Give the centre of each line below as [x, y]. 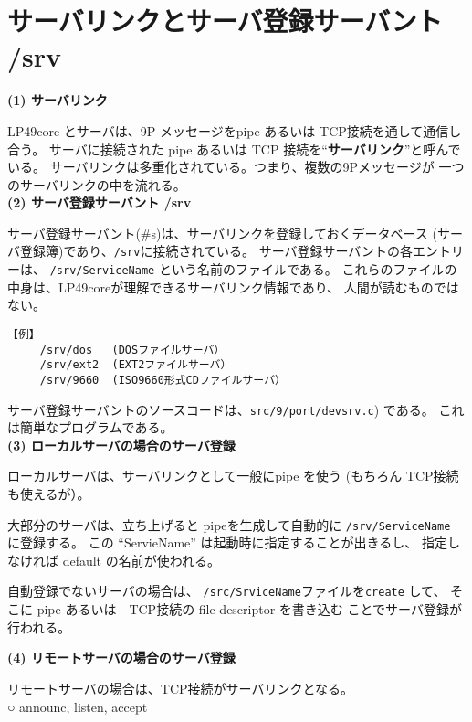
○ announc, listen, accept [78, 706]
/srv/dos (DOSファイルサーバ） [132, 350]
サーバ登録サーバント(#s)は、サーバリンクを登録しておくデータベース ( [222, 233]
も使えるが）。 [49, 494]
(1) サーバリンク [58, 100]
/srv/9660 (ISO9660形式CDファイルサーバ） [163, 380]
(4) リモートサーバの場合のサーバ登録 [121, 658]
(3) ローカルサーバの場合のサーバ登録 [121, 445]
